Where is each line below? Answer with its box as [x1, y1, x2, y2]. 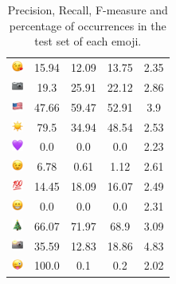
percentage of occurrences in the [9, 17, 166, 34]
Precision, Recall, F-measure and [7, 2, 168, 18]
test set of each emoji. [34, 33, 142, 49]
